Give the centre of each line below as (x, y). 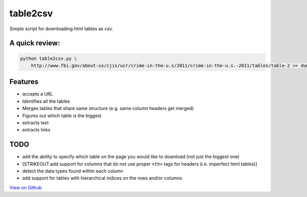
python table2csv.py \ (49, 58)
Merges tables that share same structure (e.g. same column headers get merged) (108, 108)
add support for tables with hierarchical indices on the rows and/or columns (102, 178)
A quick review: (35, 43)
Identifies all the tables (46, 101)
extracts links (36, 130)
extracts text (36, 123)
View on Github (26, 187)
